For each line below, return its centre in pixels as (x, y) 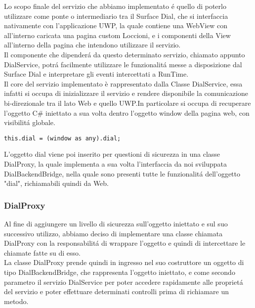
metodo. (16, 301)
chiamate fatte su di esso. (42, 252)
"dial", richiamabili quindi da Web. (57, 183)
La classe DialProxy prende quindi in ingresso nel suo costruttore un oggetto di (124, 262)
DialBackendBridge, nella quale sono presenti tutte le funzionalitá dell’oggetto (122, 173)
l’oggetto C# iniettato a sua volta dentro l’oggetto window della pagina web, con (127, 112)
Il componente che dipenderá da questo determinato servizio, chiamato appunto (125, 54)
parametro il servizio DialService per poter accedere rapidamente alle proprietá (124, 282)
